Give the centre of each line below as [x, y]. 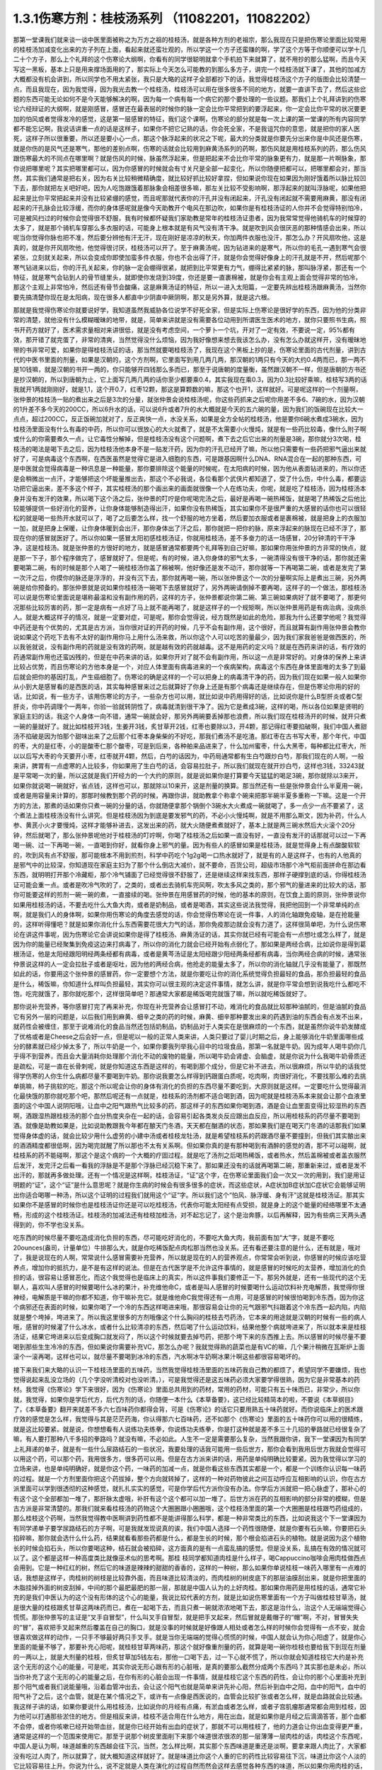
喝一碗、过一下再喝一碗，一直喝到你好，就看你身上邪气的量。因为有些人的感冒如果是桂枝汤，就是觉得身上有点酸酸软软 [186, 845]
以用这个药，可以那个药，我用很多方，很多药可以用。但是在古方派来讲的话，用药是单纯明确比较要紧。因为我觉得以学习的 [190, 1459]
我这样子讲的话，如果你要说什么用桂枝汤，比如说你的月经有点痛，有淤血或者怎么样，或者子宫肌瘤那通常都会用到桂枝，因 [190, 1706]
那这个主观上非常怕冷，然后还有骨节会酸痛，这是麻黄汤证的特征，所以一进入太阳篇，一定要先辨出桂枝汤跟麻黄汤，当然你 [190, 287]
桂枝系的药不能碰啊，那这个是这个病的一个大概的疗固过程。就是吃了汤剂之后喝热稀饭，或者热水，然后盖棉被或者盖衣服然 [190, 1155]
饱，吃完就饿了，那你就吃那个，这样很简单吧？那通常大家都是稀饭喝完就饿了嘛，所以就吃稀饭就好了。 [162, 994]
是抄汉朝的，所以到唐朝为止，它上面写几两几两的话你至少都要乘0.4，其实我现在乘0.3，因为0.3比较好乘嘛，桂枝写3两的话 [190, 379]
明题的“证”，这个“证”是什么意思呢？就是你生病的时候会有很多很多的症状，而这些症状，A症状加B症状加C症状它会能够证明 [189, 1185]
